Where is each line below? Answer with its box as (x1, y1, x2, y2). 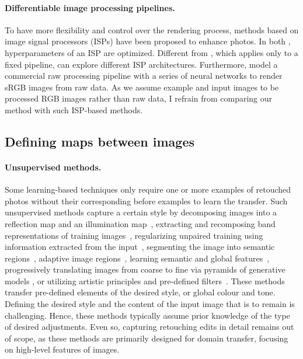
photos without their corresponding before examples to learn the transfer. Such (5, 194, 288, 207)
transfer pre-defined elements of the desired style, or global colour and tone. (5, 286, 276, 298)
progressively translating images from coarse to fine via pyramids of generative (5, 263, 285, 276)
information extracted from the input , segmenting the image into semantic (5, 241, 275, 253)
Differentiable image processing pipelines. (5, 1, 175, 13)
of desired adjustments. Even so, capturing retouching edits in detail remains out (5, 320, 294, 333)
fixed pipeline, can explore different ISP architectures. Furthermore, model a (5, 58, 278, 70)
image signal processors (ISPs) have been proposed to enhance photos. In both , (5, 35, 291, 47)
